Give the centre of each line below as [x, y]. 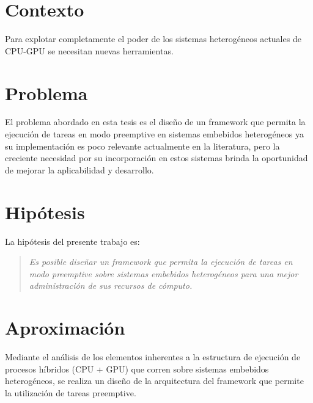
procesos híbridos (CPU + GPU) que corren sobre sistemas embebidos [137, 369]
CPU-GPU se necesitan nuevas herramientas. [89, 50]
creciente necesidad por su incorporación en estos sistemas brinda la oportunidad [156, 158]
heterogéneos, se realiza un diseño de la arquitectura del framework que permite [154, 381]
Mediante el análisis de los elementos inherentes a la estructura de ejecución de [153, 357]
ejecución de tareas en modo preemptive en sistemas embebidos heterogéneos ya [154, 134]
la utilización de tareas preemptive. [71, 392]
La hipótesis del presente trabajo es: [72, 241]
